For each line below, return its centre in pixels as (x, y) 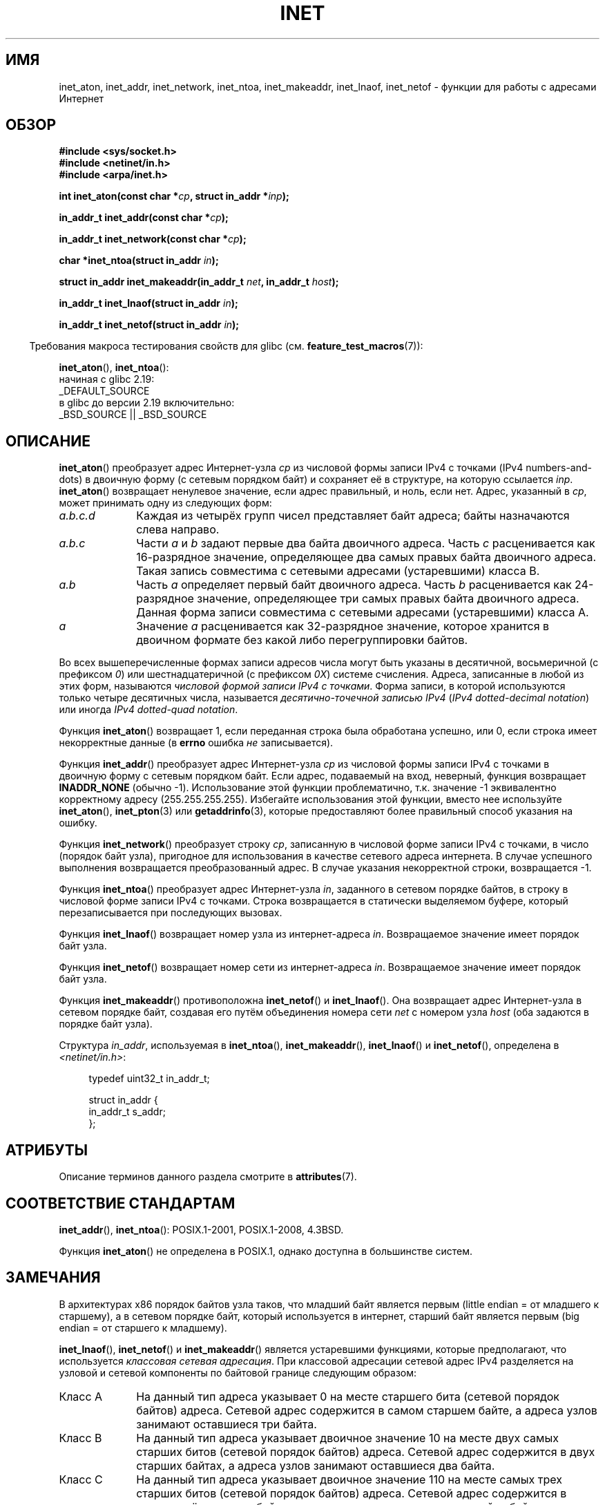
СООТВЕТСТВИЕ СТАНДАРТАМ (121, 1203)
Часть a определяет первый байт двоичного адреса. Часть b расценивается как (354, 585)
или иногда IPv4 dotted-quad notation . (148, 710)
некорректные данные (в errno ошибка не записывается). (196, 743)
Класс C (81, 1479)
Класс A (81, 1396)
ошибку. (78, 823)
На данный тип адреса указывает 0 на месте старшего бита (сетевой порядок (348, 1396)
